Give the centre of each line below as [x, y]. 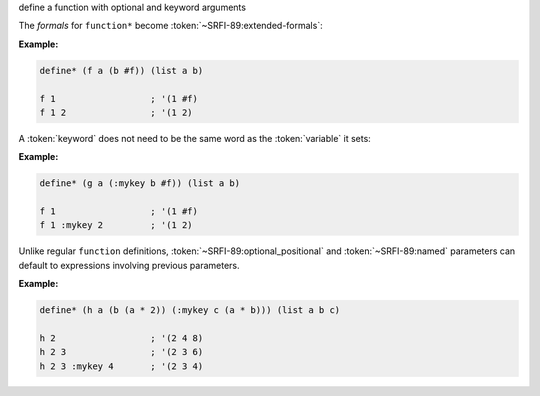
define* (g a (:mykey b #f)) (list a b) [139, 183]
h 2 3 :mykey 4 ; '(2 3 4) [121, 366]
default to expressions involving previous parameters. [129, 265]
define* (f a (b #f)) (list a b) [121, 70]
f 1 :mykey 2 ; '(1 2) [116, 225]
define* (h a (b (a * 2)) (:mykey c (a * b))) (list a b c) [190, 310]
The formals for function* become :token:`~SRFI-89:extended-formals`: [171, 26]
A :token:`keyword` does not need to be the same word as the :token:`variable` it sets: [195, 138]
